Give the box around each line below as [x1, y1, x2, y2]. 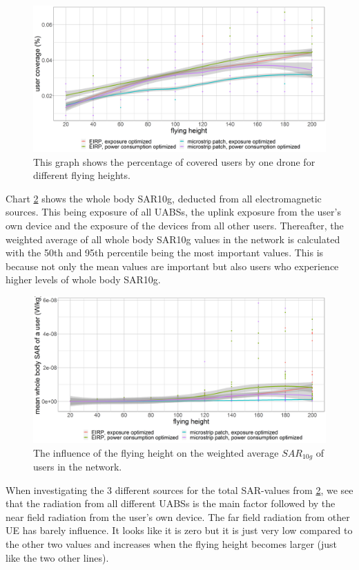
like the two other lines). [6, 550, 109, 564]
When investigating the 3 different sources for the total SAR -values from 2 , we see [6, 482, 353, 497]
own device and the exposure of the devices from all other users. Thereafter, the [6, 218, 344, 232]
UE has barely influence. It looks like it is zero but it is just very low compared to [6, 523, 353, 538]
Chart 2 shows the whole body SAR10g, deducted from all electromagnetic [6, 191, 322, 205]
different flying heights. [33, 168, 130, 182]
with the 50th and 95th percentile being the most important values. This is [6, 245, 324, 260]
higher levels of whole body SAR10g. [6, 272, 161, 287]
